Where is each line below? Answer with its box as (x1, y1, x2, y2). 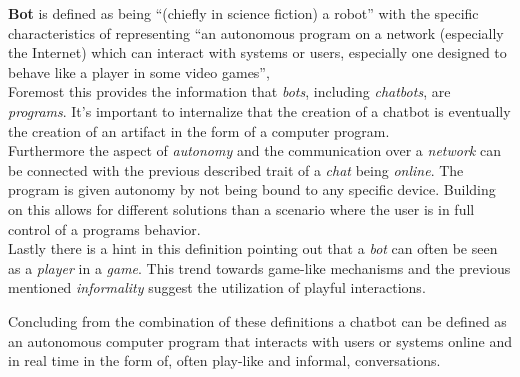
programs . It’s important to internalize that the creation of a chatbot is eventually (8, 100, 511, 121)
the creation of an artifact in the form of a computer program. (8, 120, 390, 141)
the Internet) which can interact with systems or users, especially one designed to (8, 42, 507, 63)
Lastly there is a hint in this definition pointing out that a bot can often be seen (8, 238, 498, 259)
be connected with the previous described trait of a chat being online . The (8, 159, 464, 180)
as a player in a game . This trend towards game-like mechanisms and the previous (8, 257, 511, 278)
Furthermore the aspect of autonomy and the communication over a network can (8, 140, 501, 161)
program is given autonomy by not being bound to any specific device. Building (8, 179, 496, 200)
